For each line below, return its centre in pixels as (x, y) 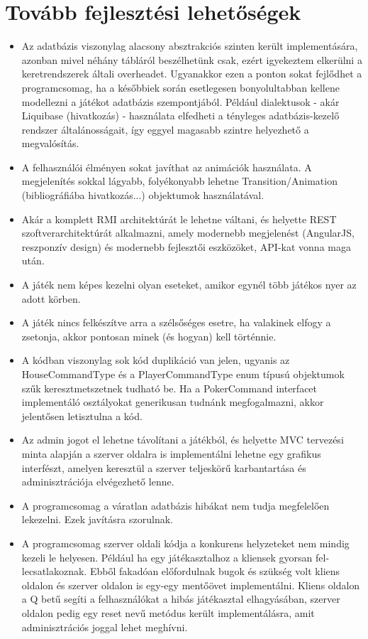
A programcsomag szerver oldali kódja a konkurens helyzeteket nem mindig (185, 543)
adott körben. (51, 298)
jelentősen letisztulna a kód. (82, 415)
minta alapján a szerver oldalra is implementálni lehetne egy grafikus (171, 453)
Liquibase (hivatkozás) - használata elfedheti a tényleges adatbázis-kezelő (180, 116)
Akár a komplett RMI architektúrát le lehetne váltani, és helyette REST (179, 219)
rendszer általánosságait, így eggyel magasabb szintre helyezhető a (165, 129)
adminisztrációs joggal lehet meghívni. (105, 627)
